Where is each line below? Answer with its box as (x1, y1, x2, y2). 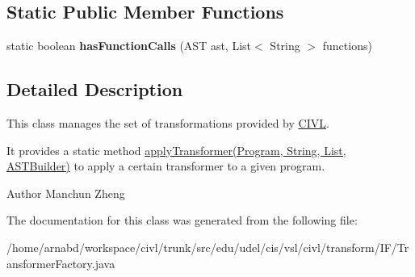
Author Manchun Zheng (6, 184, 125, 201)
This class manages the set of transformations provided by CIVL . (6, 115, 329, 131)
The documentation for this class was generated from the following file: (6, 212, 358, 229)
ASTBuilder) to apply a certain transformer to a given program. (6, 157, 325, 174)
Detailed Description (6, 77, 183, 102)
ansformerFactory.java (6, 254, 115, 271)
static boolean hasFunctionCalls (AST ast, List (6, 37, 252, 54)
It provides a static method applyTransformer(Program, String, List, (6, 141, 346, 158)
